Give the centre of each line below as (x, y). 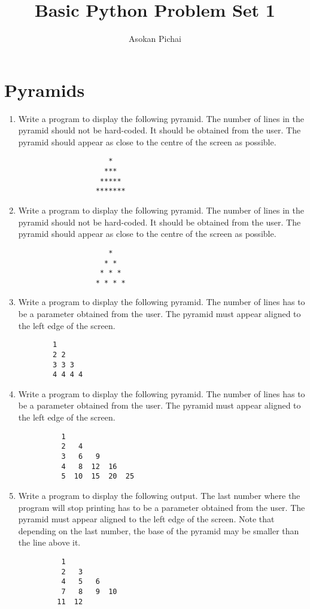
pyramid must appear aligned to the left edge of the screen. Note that (146, 519)
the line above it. (49, 542)
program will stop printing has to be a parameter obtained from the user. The (162, 507)
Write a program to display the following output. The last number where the (159, 495)
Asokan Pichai (155, 39)
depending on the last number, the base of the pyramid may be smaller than (159, 530)
